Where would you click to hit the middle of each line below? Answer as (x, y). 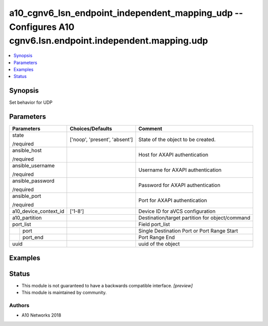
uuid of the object (159, 244)
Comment (150, 129)
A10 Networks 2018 (41, 315)
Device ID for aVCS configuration (177, 211)
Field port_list (154, 225)
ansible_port (27, 196)
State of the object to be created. (177, 140)
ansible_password (33, 181)
